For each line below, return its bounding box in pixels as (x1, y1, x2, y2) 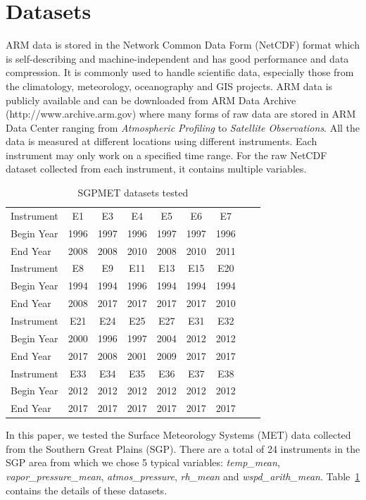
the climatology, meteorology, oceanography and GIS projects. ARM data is (6, 78, 333, 93)
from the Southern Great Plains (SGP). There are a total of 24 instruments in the (6, 441, 360, 456)
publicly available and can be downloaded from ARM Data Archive (6, 92, 296, 107)
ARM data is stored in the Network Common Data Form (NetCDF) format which (6, 37, 360, 52)
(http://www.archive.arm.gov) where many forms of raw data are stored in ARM (6, 106, 356, 121)
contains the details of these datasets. (6, 482, 168, 497)
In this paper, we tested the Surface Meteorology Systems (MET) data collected (6, 427, 351, 442)
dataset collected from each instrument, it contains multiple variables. (6, 161, 307, 176)
